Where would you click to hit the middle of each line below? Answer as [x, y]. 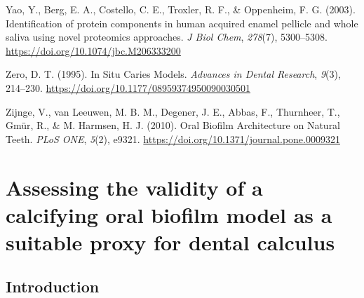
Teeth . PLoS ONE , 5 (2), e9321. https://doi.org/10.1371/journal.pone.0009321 [173, 138]
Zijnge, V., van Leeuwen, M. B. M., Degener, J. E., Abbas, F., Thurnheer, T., [173, 111]
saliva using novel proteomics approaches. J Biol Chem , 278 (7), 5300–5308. [167, 37]
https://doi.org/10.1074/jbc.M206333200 [93, 50]
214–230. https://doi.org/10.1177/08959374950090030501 [128, 87]
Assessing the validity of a [134, 187]
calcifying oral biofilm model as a [169, 214]
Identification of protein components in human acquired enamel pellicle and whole [182, 23]
